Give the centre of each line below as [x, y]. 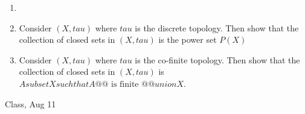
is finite [125, 84]
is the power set [188, 40]
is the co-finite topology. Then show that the [217, 59]
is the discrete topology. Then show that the [217, 27]
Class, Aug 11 [30, 103]
